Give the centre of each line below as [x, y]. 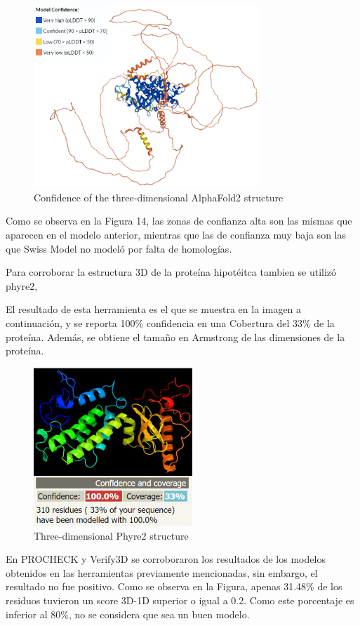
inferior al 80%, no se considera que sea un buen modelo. [128, 614]
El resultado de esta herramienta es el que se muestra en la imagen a [154, 309]
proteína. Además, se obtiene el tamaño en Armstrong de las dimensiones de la [175, 337]
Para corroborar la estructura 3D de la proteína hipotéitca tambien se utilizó [171, 272]
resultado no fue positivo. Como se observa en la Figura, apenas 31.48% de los [174, 586]
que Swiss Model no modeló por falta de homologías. [119, 248]
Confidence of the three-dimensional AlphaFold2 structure [159, 197]
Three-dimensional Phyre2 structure [111, 535]
